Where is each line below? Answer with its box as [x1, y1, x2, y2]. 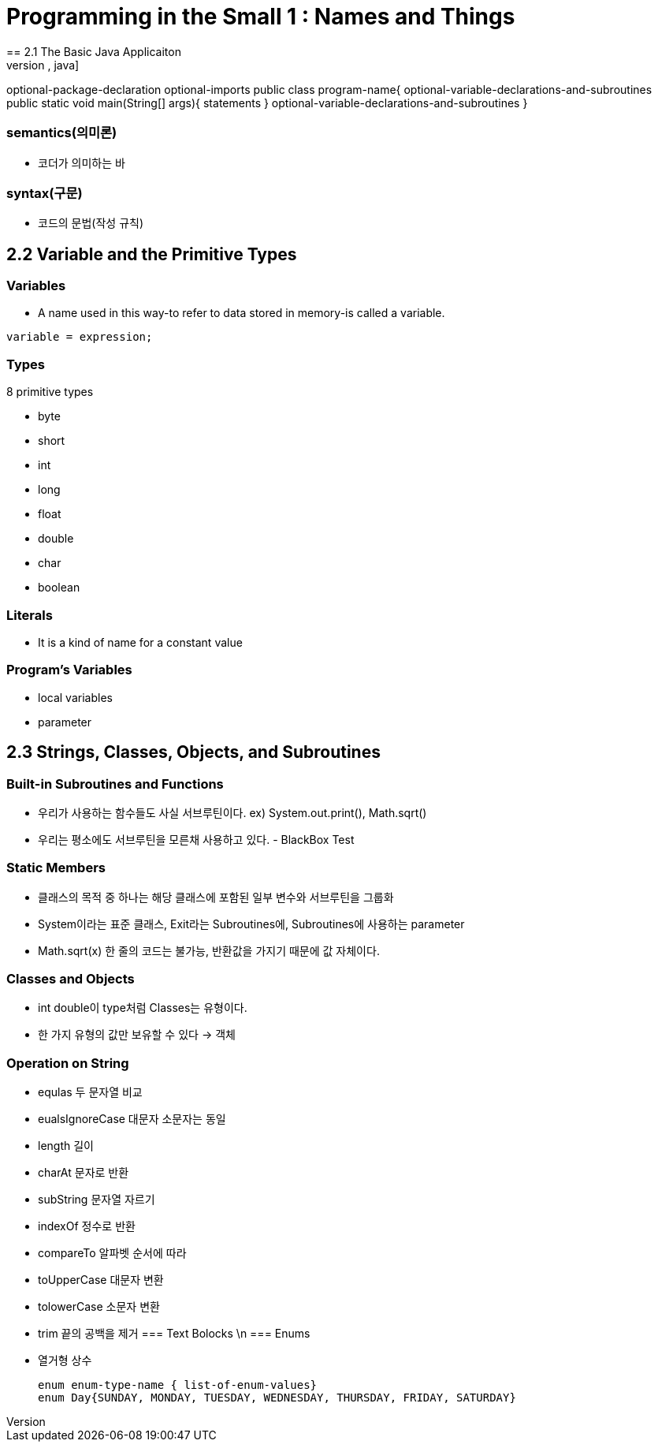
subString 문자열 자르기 [38, 1192, 155, 1207]
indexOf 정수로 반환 [38, 1219, 136, 1233]
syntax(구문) [6, 185, 83, 201]
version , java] [6, 58, 80, 72]
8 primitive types [6, 385, 94, 399]
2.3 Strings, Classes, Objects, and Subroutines [6, 742, 381, 763]
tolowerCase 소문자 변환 [38, 1300, 160, 1314]
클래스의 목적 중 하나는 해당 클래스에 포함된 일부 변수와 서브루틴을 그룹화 [38, 890, 394, 904]
